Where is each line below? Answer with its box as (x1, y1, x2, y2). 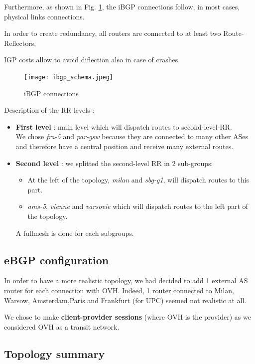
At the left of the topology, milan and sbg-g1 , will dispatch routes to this (27, 175, 250, 185)
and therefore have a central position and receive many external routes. (15, 141, 234, 151)
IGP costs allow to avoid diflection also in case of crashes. (4, 54, 180, 65)
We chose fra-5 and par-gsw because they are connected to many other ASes (15, 131, 249, 142)
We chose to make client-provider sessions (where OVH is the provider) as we (4, 312, 251, 322)
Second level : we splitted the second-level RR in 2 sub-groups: (15, 158, 213, 168)
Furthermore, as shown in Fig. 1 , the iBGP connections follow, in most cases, (4, 1, 240, 11)
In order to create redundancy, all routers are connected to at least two (4, 28, 221, 38)
